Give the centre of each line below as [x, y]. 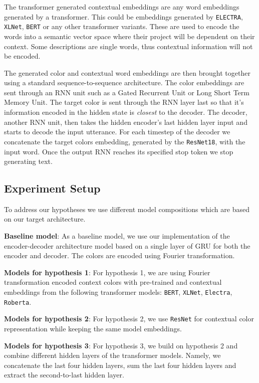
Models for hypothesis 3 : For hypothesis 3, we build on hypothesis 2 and [121, 345]
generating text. [28, 161]
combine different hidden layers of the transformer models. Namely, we [112, 355]
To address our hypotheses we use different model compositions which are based [127, 209]
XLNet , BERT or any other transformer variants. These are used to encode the [122, 26]
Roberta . [18, 302]
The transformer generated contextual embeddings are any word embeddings [122, 7]
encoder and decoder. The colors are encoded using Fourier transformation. [119, 255]
